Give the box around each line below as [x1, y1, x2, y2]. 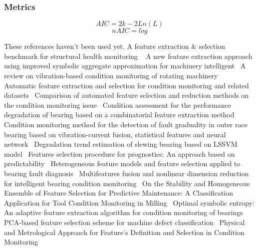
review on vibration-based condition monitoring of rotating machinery [4, 70, 218, 80]
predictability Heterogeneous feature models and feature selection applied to [4, 158, 241, 169]
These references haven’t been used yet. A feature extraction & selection [4, 41, 225, 51]
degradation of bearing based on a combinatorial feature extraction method [4, 109, 235, 120]
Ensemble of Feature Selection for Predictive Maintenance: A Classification [4, 188, 234, 198]
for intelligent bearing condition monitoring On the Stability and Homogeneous [4, 178, 250, 188]
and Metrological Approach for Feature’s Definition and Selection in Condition [4, 227, 245, 237]
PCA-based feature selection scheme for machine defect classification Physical [4, 217, 245, 227]
